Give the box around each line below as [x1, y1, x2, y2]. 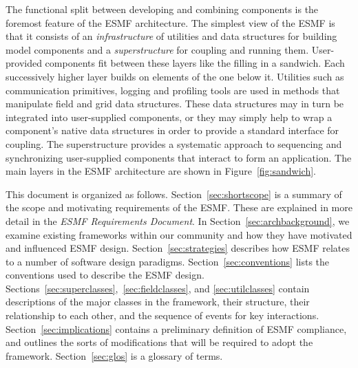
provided [6, 56, 42, 70]
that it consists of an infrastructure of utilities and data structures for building [6, 29, 337, 43]
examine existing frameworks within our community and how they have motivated [6, 227, 352, 241]
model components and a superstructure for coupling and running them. [6, 42, 309, 56]
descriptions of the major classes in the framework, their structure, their [6, 294, 310, 309]
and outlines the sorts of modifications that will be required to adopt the [6, 335, 313, 349]
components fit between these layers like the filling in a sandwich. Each [45, 56, 345, 70]
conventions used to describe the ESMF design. [6, 268, 204, 282]
